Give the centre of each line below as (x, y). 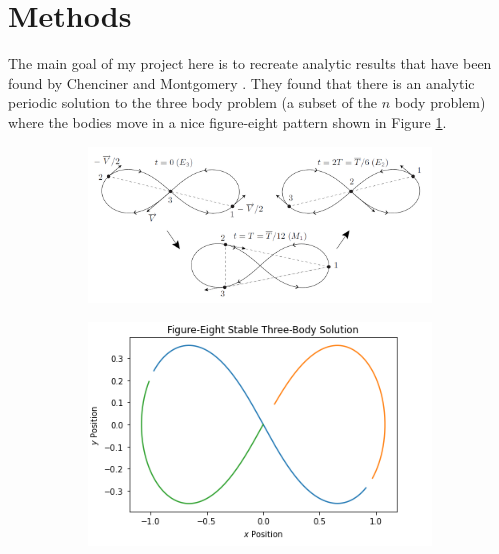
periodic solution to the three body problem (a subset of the (193, 102)
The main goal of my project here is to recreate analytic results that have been (250, 63)
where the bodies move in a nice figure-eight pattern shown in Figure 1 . (227, 121)
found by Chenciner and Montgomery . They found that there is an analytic (241, 82)
